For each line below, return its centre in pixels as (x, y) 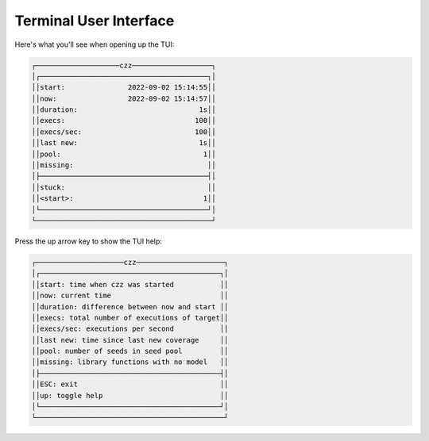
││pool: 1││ (124, 154)
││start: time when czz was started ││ (130, 284)
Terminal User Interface (95, 21)
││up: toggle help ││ (130, 395)
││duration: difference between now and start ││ (130, 307)
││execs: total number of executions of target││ (130, 318)
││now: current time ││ (130, 296)
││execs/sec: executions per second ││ (130, 329)
